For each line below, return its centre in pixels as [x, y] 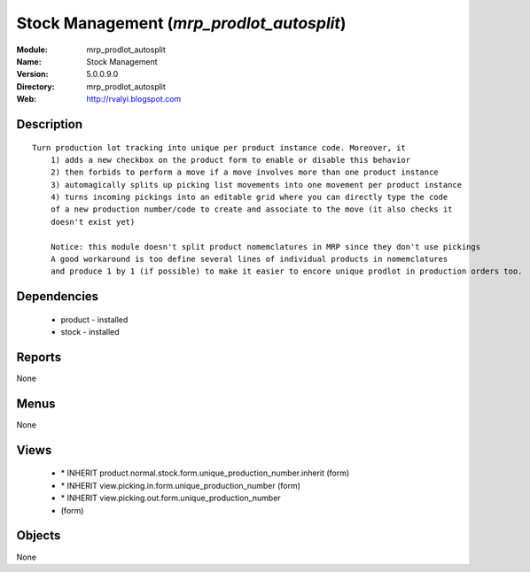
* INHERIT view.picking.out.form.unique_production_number [171, 498]
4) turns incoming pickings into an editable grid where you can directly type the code [249, 197]
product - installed [94, 320]
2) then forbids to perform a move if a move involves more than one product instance [244, 172]
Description [50, 124]
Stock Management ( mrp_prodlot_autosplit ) [181, 23]
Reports [39, 357]
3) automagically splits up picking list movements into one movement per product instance [256, 185]
